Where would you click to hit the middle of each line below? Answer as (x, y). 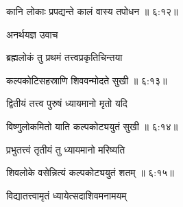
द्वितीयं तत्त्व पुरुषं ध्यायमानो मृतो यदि (67, 103)
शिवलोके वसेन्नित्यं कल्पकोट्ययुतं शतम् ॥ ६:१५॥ (90, 172)
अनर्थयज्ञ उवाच (32, 34)
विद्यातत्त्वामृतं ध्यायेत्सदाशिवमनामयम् (66, 195)
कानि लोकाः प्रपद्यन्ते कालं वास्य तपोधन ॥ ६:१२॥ (92, 11)
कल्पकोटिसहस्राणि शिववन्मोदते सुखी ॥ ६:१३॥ (87, 80)
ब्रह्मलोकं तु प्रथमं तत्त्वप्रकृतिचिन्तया (64, 57)
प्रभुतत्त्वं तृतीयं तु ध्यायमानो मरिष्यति (66, 149)
